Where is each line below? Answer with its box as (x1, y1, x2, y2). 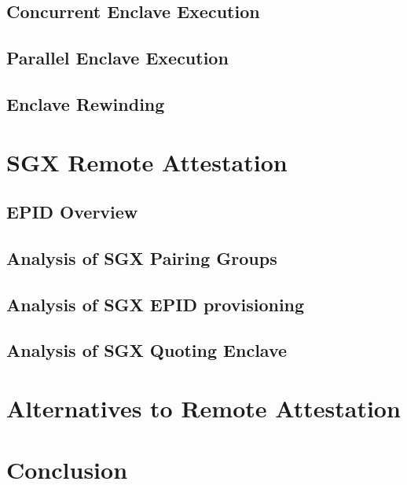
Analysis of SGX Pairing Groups (6, 245, 277, 270)
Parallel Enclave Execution (6, 46, 229, 70)
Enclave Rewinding (6, 91, 165, 116)
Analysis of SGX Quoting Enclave (6, 338, 288, 362)
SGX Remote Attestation (6, 145, 288, 178)
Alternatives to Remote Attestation (6, 392, 401, 424)
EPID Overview (6, 200, 138, 224)
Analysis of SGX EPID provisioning (6, 292, 305, 316)
